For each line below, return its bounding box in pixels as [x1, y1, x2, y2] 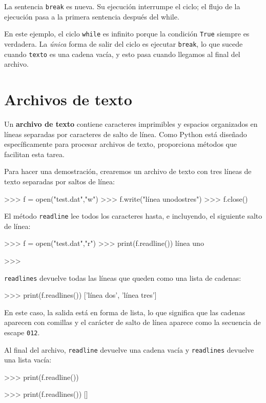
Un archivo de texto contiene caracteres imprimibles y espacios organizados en [4, 118, 258, 129]
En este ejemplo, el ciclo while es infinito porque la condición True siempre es [4, 28, 250, 39]
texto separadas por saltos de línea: [4, 176, 115, 186]
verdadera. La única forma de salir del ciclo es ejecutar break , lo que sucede [4, 38, 243, 49]
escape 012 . [4, 327, 40, 337]
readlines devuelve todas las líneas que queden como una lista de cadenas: [4, 272, 241, 283]
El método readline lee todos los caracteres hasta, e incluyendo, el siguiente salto [4, 210, 262, 221]
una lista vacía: [4, 354, 52, 365]
